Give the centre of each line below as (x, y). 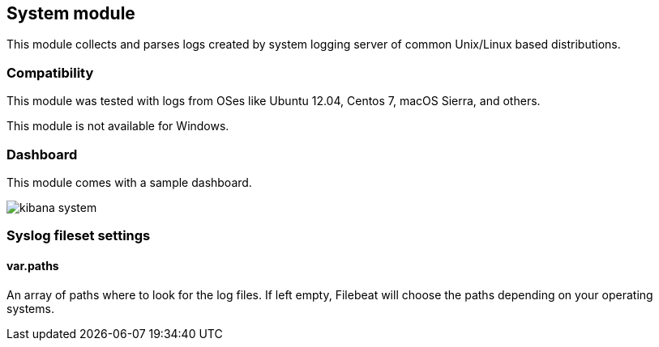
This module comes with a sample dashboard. (129, 182)
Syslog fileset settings (79, 236)
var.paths (33, 265)
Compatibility (50, 72)
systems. (30, 308)
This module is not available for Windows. (118, 126)
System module (71, 13)
